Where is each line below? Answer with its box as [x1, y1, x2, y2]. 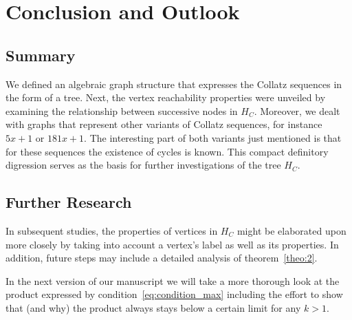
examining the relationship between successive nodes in [5, 103, 238, 118]
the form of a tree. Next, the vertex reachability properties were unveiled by [5, 90, 326, 105]
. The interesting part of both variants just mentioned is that [84, 130, 342, 145]
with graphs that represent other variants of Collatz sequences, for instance [5, 117, 322, 131]
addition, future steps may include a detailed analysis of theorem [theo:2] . [5, 250, 318, 265]
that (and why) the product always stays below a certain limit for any [5, 300, 301, 314]
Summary [5, 44, 76, 65]
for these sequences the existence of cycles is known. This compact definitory [5, 144, 329, 158]
